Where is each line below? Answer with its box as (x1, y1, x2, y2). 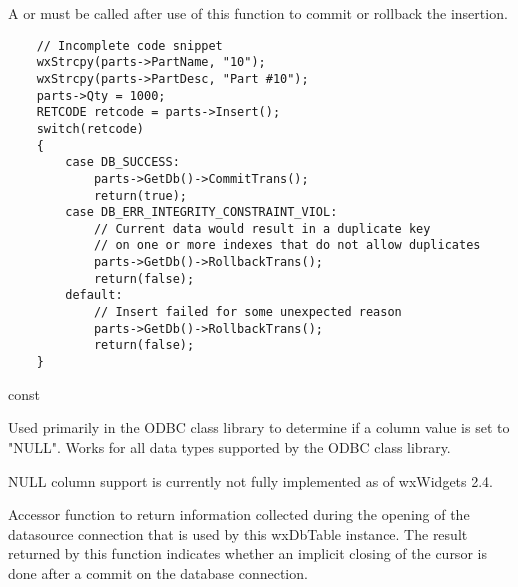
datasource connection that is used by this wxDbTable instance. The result (8, 523, 468, 544)
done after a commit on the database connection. (8, 562, 308, 583)
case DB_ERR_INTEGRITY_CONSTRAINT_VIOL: (65, 205, 338, 220)
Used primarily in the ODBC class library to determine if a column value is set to (8, 417, 510, 438)
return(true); (93, 188, 187, 203)
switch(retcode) (36, 121, 145, 136)
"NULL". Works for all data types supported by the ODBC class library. (8, 436, 451, 457)
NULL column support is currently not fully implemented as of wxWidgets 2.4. (8, 470, 494, 491)
